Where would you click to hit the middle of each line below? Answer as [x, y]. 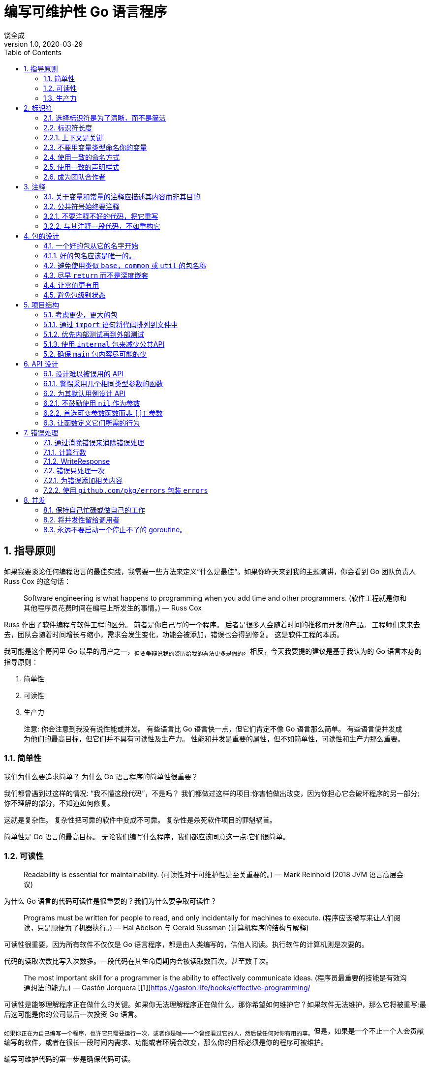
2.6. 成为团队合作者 [75, 177]
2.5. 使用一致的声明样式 [81, 167]
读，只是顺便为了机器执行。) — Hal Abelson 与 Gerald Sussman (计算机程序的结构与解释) [166, 927]
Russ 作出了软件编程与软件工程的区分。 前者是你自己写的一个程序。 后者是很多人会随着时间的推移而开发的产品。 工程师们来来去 [212, 624]
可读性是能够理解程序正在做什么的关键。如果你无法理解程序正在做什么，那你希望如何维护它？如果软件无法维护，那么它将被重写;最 [215, 1004]
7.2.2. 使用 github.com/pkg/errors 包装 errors [126, 490]
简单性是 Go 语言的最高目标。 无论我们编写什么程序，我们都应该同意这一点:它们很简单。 [147, 837]
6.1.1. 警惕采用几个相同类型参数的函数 [103, 383]
